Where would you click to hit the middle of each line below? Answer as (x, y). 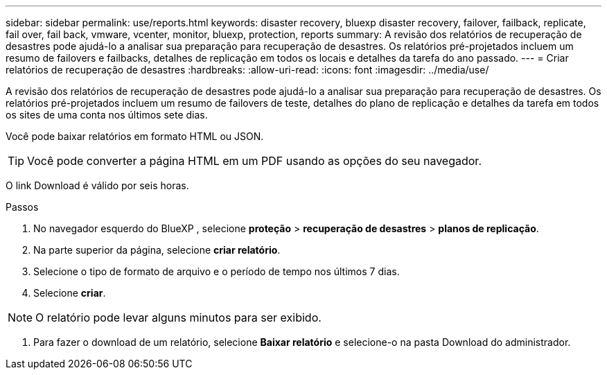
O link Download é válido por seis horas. (97, 185)
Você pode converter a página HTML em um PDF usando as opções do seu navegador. (254, 161)
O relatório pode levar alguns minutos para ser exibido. (178, 317)
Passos (22, 207)
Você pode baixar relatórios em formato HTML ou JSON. (135, 136)
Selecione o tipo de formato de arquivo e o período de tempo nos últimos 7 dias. (217, 271)
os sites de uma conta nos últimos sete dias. (107, 115)
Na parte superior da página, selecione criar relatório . (157, 250)
